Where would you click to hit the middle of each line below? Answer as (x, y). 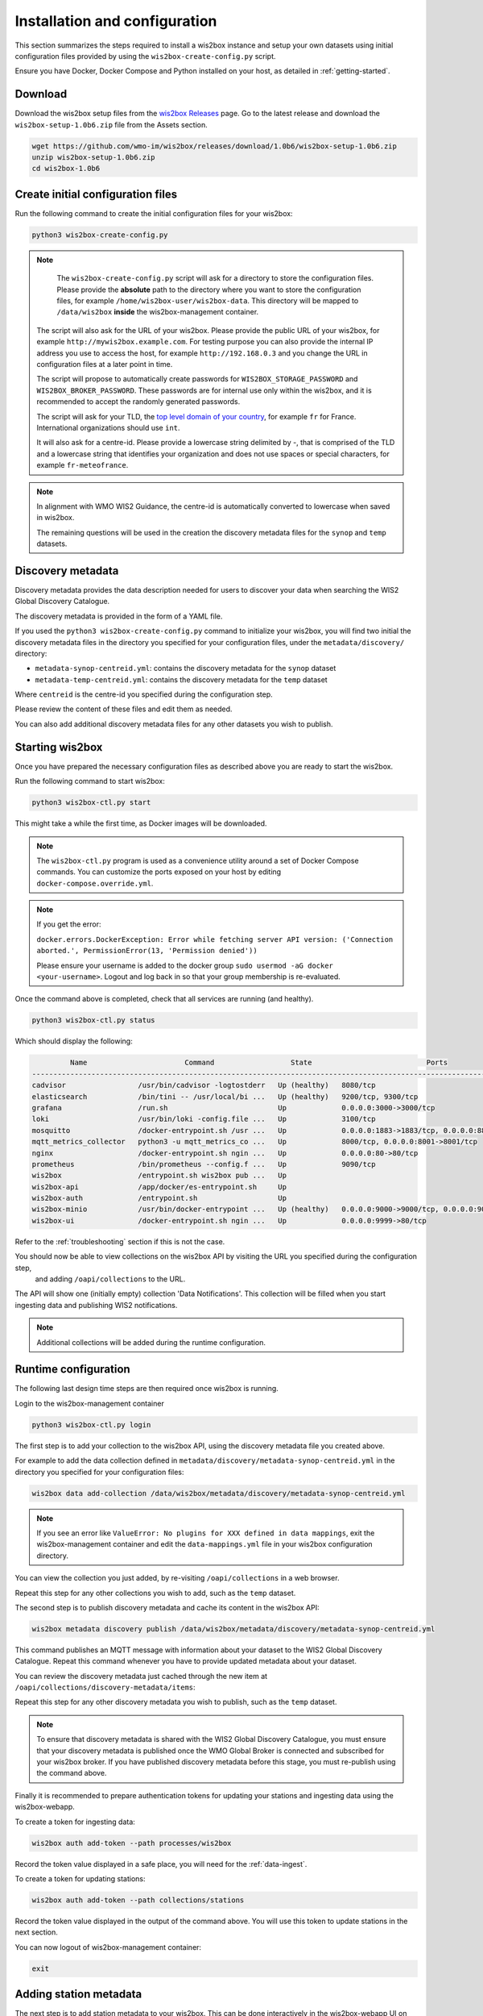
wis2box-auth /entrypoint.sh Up (159, 1198)
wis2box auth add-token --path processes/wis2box (132, 1843)
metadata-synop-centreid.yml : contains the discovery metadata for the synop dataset (186, 669)
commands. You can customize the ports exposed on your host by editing (159, 872)
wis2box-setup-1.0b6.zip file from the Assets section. (111, 124)
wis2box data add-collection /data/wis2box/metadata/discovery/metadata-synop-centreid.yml (219, 1493)
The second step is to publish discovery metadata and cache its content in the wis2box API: (167, 1607)
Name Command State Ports (259, 1063)
